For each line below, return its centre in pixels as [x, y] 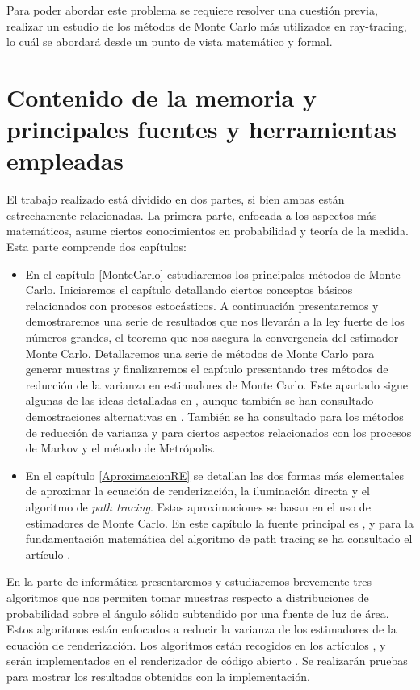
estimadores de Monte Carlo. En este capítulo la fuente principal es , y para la [219, 522]
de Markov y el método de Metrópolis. [120, 448]
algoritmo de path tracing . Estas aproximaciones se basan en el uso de [198, 506]
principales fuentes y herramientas [202, 129]
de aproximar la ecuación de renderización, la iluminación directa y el [197, 491]
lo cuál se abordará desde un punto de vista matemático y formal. [170, 42]
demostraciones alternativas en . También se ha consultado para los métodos [214, 416]
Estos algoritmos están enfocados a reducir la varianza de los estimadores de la [202, 629]
